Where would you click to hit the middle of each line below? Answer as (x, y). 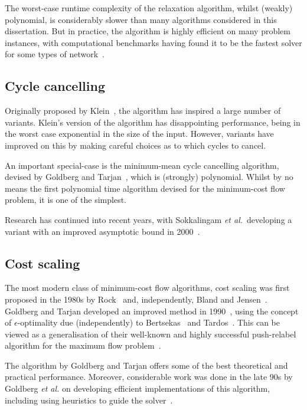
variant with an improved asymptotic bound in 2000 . (102, 231)
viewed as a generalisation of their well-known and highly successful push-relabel (151, 334)
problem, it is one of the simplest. (66, 200)
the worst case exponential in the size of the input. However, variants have (139, 134)
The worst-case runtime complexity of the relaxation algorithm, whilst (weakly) (149, 8)
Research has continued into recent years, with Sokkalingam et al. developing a (148, 219)
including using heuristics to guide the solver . (89, 400)
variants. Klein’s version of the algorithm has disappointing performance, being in (153, 122)
